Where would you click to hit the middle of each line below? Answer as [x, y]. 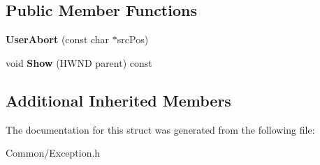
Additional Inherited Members [118, 100]
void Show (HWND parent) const [79, 62]
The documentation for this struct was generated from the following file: [160, 129]
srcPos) [133, 39]
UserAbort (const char [58, 39]
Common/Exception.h [53, 153]
